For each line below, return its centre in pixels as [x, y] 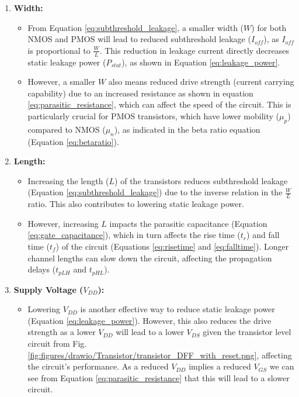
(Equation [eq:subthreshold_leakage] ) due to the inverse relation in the [155, 192]
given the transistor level [247, 332]
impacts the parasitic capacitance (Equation [188, 223]
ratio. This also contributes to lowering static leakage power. [136, 204]
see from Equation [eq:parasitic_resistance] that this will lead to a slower [159, 377]
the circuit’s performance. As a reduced [98, 366]
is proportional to [59, 50]
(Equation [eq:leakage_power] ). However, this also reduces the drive [149, 320]
